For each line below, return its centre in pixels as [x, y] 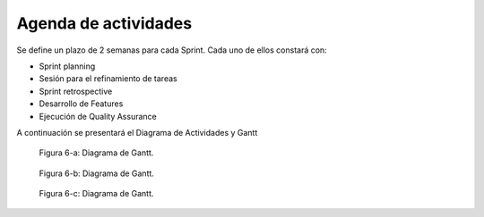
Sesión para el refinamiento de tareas [108, 79]
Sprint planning [67, 66]
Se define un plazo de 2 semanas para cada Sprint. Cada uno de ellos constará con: [172, 50]
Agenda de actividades [104, 23]
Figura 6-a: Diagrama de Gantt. [96, 153]
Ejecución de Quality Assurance [98, 116]
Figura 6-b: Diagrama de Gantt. [96, 173]
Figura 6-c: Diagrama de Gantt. [96, 194]
